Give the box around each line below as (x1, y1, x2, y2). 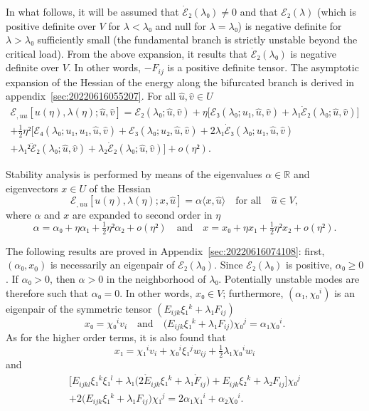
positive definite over (6, 18, 96, 33)
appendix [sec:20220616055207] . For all (6, 88, 176, 103)
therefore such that (6, 285, 89, 300)
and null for (155, 18, 207, 33)
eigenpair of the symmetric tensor (6, 301, 152, 316)
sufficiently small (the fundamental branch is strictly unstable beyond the (37, 32, 358, 47)
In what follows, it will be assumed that (6, 4, 179, 19)
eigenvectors (6, 180, 58, 195)
